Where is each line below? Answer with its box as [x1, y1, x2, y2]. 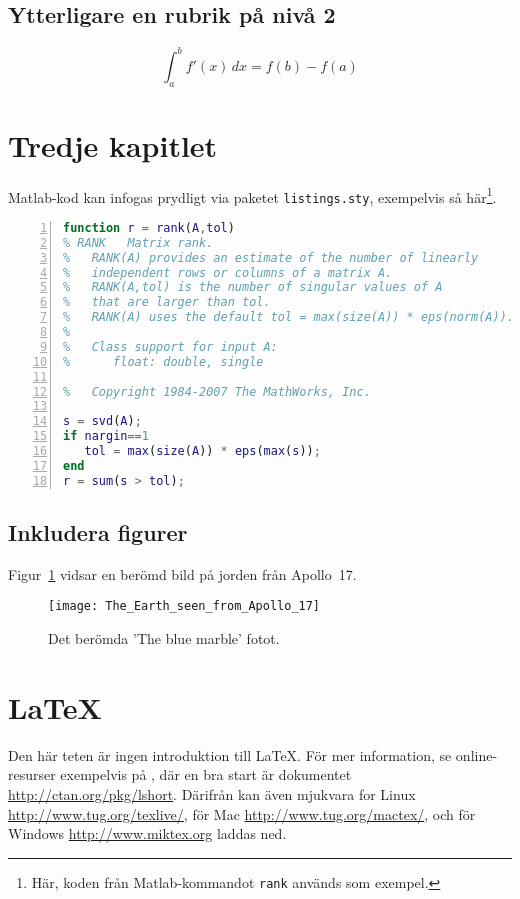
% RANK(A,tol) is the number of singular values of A [63, 280, 443, 295]
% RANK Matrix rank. [63, 235, 214, 250]
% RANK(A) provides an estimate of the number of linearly [63, 250, 479, 265]
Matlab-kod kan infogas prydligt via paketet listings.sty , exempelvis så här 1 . [8, 183, 497, 207]
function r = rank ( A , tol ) [63, 220, 235, 235]
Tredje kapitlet [8, 124, 218, 165]
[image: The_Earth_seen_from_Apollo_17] [48, 599, 321, 614]
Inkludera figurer [8, 517, 188, 548]
